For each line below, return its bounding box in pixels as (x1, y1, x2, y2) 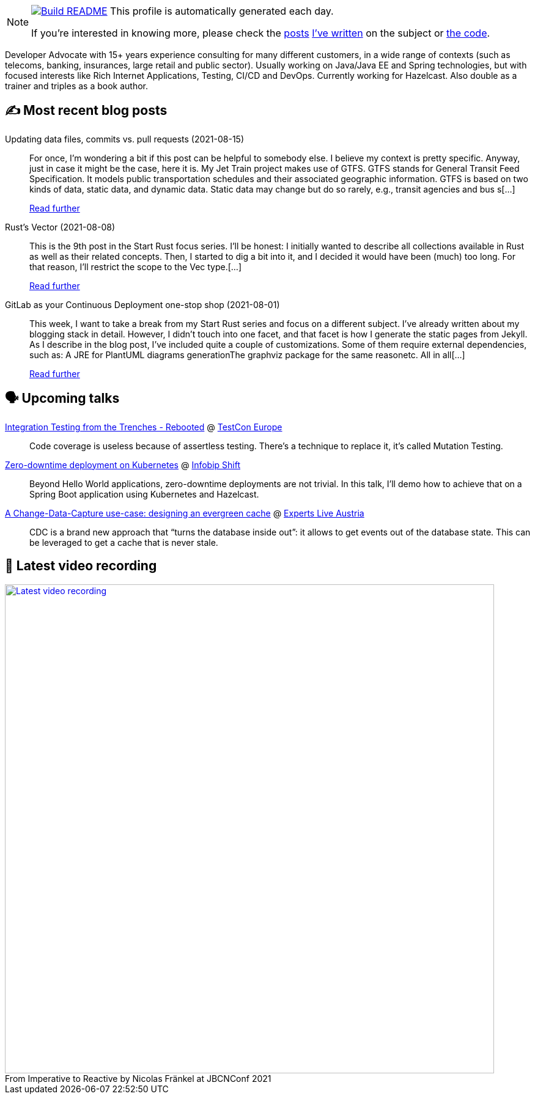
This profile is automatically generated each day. (110, 5, 334, 17)
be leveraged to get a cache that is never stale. (29, 537, 218, 548)
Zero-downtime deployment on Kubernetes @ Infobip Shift (5, 459, 241, 470)
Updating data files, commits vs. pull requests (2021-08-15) (5, 133, 244, 144)
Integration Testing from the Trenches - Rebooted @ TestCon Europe (5, 421, 282, 432)
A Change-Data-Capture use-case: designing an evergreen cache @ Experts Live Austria (5, 507, 364, 518)
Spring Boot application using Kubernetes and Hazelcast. (29, 488, 259, 499)
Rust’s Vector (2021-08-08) (5, 221, 115, 232)
